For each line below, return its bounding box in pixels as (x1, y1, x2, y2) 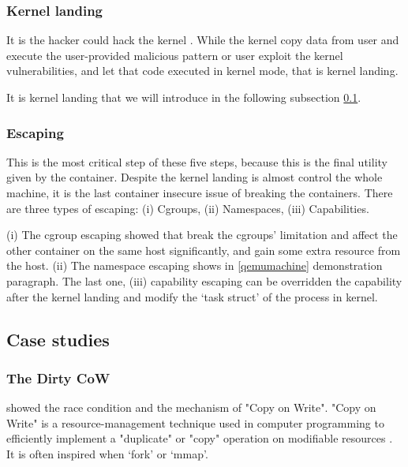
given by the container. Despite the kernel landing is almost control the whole (6, 169, 383, 185)
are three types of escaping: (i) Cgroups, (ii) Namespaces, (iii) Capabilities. (6, 200, 369, 216)
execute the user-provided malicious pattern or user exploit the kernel (6, 47, 343, 63)
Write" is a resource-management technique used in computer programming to (6, 414, 384, 431)
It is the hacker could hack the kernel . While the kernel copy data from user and (6, 32, 399, 48)
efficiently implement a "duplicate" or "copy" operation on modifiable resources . (6, 430, 393, 446)
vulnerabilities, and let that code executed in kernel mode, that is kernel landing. (6, 62, 399, 79)
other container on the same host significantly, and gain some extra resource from (6, 241, 401, 258)
